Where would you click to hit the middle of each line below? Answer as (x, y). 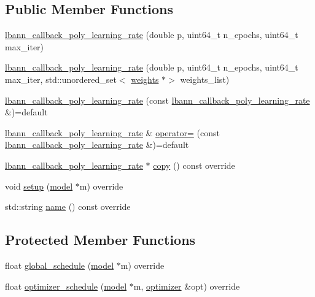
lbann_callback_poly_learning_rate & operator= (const (112, 132)
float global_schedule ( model (60, 265)
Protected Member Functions (100, 240)
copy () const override (194, 165)
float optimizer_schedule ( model (66, 286)
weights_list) (205, 79)
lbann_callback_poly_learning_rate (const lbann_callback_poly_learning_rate (157, 100)
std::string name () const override (68, 206)
